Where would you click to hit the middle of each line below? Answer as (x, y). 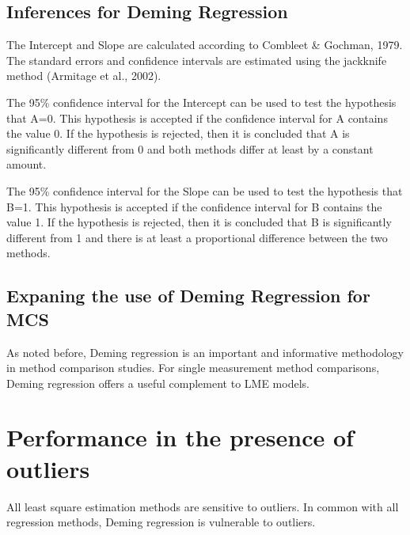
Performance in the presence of (180, 437)
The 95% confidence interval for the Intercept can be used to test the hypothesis (201, 102)
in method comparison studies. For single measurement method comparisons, (193, 368)
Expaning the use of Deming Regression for (188, 296)
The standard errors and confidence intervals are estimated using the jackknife (197, 60)
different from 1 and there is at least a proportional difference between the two (197, 237)
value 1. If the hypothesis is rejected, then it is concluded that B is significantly (199, 222)
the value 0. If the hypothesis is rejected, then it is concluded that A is (178, 133)
